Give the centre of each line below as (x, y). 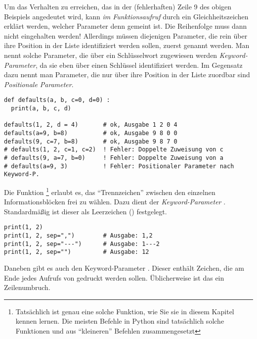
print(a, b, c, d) (41, 108)
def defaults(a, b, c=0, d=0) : (57, 100)
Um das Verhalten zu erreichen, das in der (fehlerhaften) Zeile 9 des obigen (118, 6)
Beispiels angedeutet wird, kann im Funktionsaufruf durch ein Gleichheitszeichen (126, 16)
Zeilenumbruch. (27, 287)
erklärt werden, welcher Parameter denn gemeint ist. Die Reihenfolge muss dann (126, 26)
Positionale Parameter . (39, 84)
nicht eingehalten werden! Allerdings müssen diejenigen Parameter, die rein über (126, 35)
